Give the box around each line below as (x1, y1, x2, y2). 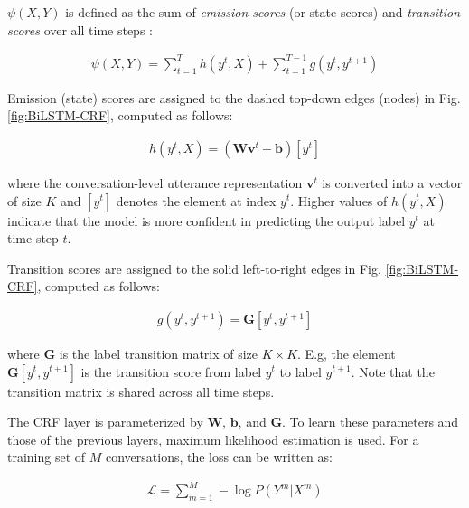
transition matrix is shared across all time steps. (7, 381, 275, 400)
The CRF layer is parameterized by (7, 412, 203, 431)
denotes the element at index (116, 191, 277, 210)
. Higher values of (290, 191, 388, 210)
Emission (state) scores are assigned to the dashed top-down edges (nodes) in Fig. (7, 88, 461, 107)
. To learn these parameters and (282, 412, 459, 431)
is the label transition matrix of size (59, 343, 258, 362)
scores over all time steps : (7, 20, 153, 39)
